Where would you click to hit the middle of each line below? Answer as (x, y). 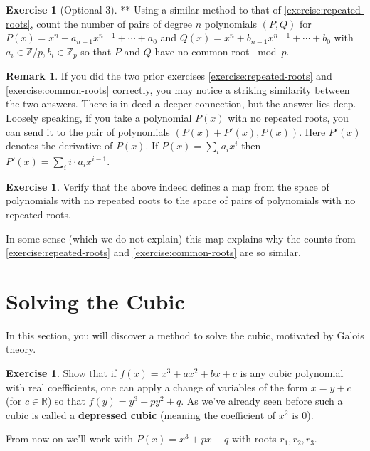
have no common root (202, 51)
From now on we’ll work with (70, 439)
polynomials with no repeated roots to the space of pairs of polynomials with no (181, 200)
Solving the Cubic (95, 301)
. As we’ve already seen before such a (262, 401)
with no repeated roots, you (288, 118)
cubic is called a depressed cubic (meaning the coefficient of (141, 414)
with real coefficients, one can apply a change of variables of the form (157, 387)
